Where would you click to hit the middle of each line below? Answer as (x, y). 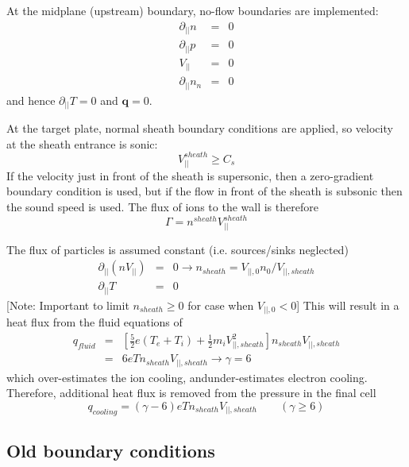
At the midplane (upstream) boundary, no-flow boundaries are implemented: (193, 10)
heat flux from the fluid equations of (95, 322)
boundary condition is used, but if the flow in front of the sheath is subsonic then (204, 191)
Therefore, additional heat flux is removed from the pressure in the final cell (191, 393)
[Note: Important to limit (68, 305)
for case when (221, 305)
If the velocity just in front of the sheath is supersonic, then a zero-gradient (190, 175)
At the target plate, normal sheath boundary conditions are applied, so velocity (200, 128)
